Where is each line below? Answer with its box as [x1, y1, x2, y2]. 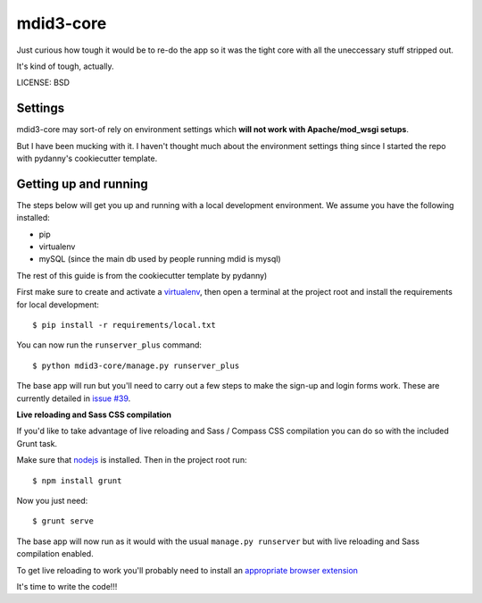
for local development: [16, 299, 100, 310]
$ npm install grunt [32, 475, 122, 486]
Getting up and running [16, 176, 148, 191]
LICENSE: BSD [16, 77, 71, 88]
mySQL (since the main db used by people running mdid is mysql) [38, 254, 281, 264]
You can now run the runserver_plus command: [16, 339, 203, 350]
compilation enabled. [16, 549, 94, 559]
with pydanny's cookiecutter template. [16, 153, 158, 164]
